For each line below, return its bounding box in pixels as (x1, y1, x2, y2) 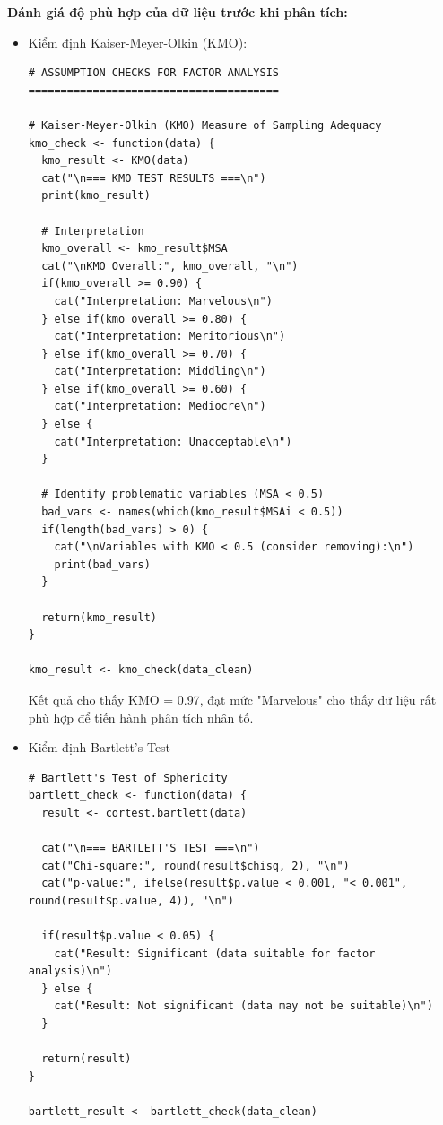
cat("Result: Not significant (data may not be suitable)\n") (54, 1000, 433, 1013)
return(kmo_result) (41, 610, 157, 624)
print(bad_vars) (54, 558, 151, 571)
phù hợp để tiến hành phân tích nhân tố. (28, 707, 254, 726)
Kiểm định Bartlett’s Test (28, 738, 171, 757)
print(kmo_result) (41, 189, 151, 203)
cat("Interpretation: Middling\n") (54, 365, 266, 378)
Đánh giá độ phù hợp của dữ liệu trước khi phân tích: (7, 3, 348, 21)
